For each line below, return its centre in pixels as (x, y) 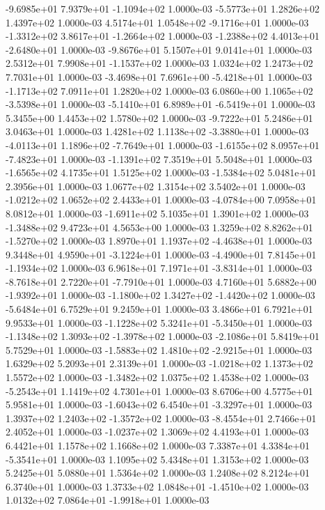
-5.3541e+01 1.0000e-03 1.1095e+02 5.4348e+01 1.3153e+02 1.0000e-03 (157, 459)
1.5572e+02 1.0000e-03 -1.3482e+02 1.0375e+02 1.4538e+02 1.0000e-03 (157, 377)
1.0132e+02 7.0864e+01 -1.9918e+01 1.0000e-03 (108, 500)
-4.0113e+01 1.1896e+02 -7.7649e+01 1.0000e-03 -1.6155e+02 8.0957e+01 (163, 145)
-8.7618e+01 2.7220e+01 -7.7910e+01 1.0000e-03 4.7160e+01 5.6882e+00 (161, 281)
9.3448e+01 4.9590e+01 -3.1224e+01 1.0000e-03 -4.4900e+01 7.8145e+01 (161, 254)
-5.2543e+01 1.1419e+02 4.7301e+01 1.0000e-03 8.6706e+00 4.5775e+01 (159, 391)
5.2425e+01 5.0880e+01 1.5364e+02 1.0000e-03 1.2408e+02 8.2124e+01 (158, 473)
